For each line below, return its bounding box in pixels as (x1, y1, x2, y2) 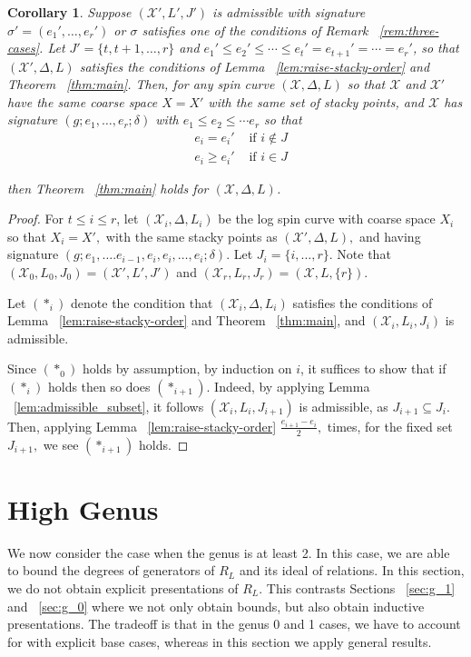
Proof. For (7, 209, 64, 228)
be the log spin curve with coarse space (218, 209, 436, 228)
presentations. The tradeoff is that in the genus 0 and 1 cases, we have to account (7, 614, 461, 633)
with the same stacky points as (105, 226, 278, 245)
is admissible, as (299, 396, 388, 415)
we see (43, 434, 79, 453)
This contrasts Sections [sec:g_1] (266, 579, 456, 598)
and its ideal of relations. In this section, (239, 561, 465, 580)
